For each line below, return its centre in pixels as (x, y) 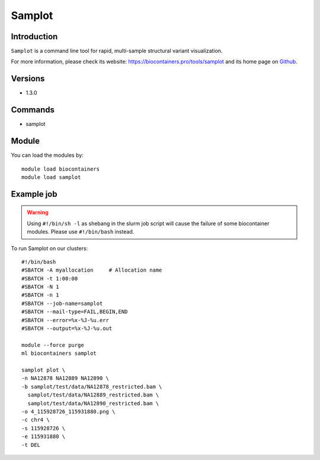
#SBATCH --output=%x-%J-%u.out (67, 329)
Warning (38, 212)
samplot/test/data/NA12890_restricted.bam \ (93, 403)
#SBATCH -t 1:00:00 (50, 278)
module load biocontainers (61, 169)
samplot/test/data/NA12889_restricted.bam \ (93, 395)
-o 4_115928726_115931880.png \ (68, 411)
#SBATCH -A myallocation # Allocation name (92, 270)
